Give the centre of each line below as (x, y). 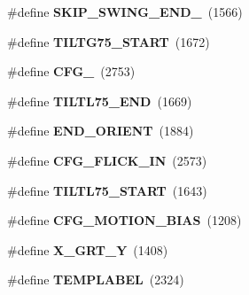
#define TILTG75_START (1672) (109, 41)
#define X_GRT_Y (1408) (88, 249)
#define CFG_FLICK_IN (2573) (107, 160)
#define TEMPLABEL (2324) (96, 279)
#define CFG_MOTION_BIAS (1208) (124, 220)
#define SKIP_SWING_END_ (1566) (125, 12)
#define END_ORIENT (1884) (101, 131)
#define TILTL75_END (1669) (100, 101)
